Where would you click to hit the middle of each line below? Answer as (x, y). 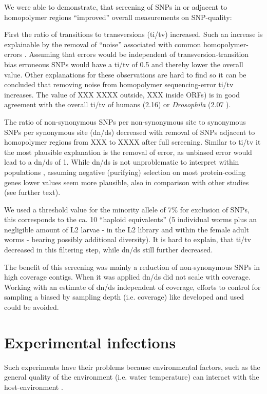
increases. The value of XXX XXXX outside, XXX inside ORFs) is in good (122, 94)
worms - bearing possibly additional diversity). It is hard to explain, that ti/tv (128, 239)
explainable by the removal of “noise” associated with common (103, 44)
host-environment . (34, 387)
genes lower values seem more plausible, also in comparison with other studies (127, 182)
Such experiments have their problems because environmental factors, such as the (132, 367)
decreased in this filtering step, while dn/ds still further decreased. (109, 250)
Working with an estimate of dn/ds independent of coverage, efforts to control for (132, 287)
